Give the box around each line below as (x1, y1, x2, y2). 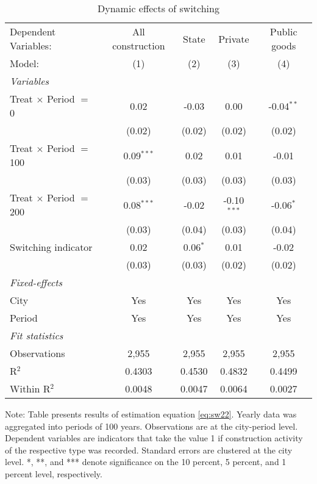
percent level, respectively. (5, 467, 102, 480)
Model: (10, 56, 40, 70)
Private (218, 31, 249, 46)
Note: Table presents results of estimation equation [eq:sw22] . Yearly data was (5, 408, 297, 420)
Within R (10, 381, 51, 396)
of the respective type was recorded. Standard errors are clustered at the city (5, 443, 293, 456)
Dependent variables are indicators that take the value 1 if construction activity (5, 432, 303, 444)
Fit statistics (10, 328, 63, 342)
